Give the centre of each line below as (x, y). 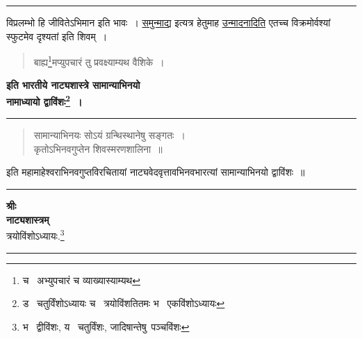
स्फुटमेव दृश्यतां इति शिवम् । (57, 36)
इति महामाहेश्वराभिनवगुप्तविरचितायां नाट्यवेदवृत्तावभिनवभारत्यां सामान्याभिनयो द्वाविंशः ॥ (156, 172)
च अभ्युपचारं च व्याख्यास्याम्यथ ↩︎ (81, 280)
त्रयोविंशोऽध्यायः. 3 (35, 234)
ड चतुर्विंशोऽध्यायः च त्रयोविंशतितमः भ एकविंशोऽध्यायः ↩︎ (124, 303)
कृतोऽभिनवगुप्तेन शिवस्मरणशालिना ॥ (98, 148)
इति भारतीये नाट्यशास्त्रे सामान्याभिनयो (73, 85)
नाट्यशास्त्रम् (28, 219)
